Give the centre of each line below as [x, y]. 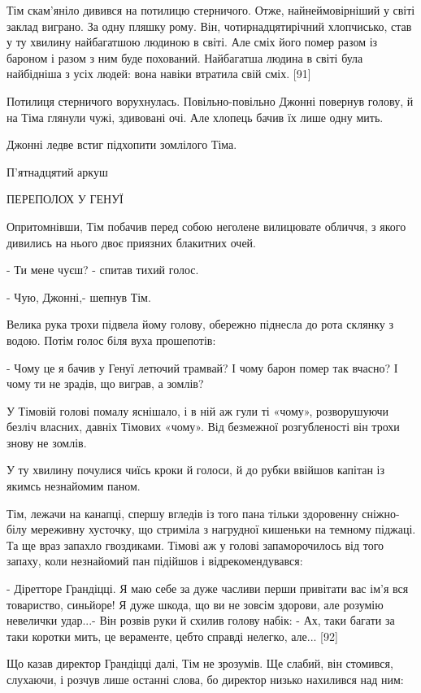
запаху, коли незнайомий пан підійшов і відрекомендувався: [155, 561]
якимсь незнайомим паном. [74, 486]
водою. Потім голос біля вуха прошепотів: [111, 340]
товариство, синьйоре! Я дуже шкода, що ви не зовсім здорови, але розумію [195, 604]
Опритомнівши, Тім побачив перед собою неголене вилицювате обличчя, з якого [206, 226]
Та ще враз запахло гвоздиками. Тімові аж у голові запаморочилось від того [195, 545]
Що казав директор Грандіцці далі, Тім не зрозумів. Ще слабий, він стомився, [200, 663]
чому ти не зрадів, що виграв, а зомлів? [105, 384]
